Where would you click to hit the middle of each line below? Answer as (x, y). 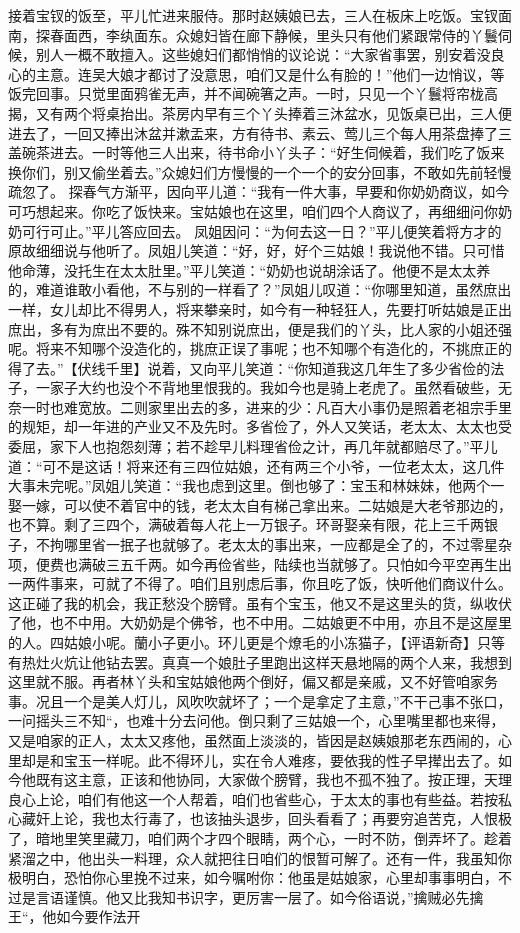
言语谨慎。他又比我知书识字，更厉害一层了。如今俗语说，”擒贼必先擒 (259, 896)
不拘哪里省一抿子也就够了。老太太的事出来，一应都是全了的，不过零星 (266, 544)
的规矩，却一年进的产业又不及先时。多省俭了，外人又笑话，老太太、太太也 (253, 426)
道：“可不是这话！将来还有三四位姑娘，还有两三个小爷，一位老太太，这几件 (256, 465)
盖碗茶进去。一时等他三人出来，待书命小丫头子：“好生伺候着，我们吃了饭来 (256, 152)
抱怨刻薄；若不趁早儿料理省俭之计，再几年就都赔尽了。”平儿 (301, 446)
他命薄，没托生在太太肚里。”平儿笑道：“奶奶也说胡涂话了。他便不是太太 (242, 269)
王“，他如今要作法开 (74, 916)
